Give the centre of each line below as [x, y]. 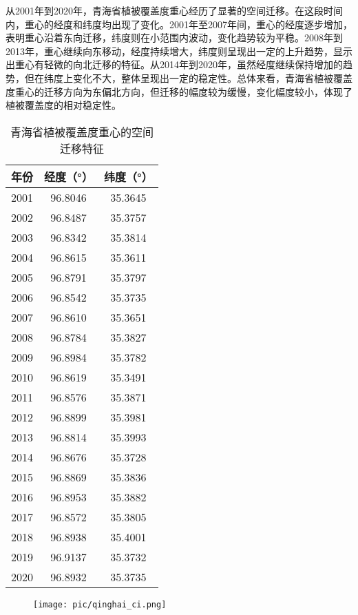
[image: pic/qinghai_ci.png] [100, 604]
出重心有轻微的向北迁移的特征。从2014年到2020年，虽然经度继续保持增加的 [174, 64]
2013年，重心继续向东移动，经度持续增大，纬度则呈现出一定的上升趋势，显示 [179, 51]
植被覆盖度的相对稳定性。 [63, 105]
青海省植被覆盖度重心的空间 [82, 132]
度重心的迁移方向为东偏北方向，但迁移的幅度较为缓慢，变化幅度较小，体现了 [179, 91]
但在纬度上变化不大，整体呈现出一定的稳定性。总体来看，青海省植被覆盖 [188, 77]
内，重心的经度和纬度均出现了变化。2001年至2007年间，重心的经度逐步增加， [179, 24]
